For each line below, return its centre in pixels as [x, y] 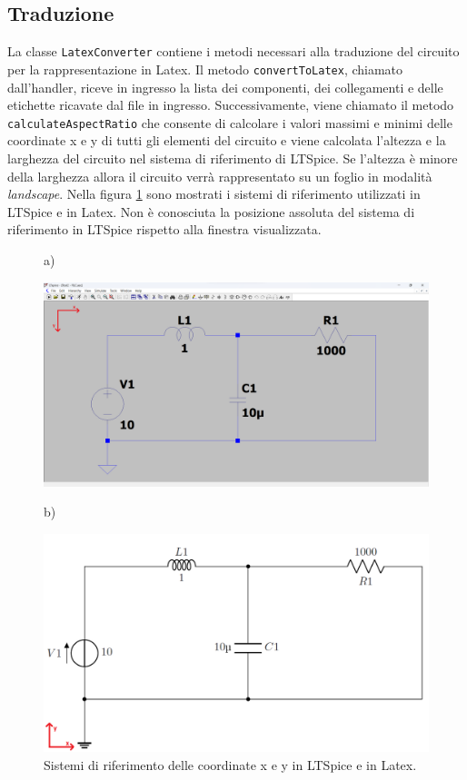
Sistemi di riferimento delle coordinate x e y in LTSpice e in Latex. [230, 764]
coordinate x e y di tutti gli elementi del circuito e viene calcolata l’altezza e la [227, 140]
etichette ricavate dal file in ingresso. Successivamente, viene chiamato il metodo [231, 105]
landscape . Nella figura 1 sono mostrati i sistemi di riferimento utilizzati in [214, 194]
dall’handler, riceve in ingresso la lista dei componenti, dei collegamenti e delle [225, 87]
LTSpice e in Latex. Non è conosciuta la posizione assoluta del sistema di [211, 211]
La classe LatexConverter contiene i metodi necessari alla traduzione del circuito [233, 51]
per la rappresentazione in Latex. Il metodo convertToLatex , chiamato [205, 69]
